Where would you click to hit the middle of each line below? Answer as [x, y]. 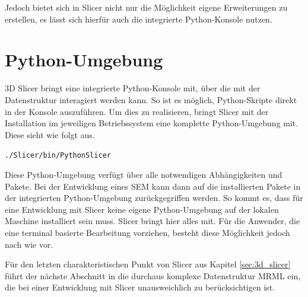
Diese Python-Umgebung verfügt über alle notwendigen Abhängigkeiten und [144, 174]
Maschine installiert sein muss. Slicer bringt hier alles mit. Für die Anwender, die [153, 221]
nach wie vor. [29, 244]
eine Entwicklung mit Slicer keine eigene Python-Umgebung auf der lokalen [142, 209]
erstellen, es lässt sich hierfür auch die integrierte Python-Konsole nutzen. [139, 19]
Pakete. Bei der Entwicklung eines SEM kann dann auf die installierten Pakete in [153, 186]
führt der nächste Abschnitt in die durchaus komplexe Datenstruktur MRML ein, [153, 275]
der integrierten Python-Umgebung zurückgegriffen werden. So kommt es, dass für [154, 198]
